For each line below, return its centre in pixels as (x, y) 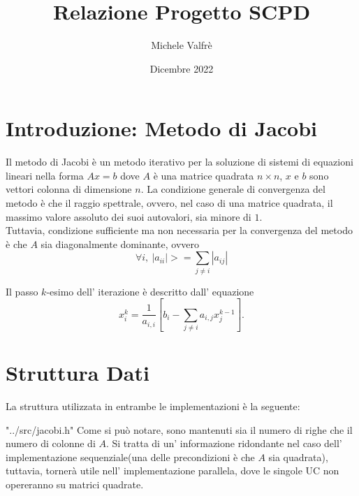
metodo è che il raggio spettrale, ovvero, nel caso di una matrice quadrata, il (169, 203)
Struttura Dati (78, 373)
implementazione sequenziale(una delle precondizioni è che (130, 457)
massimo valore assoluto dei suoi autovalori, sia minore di (129, 216)
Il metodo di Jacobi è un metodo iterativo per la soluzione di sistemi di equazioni (179, 162)
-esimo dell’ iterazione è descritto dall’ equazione (150, 291)
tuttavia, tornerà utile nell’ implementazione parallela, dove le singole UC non (173, 471)
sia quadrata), (298, 457)
